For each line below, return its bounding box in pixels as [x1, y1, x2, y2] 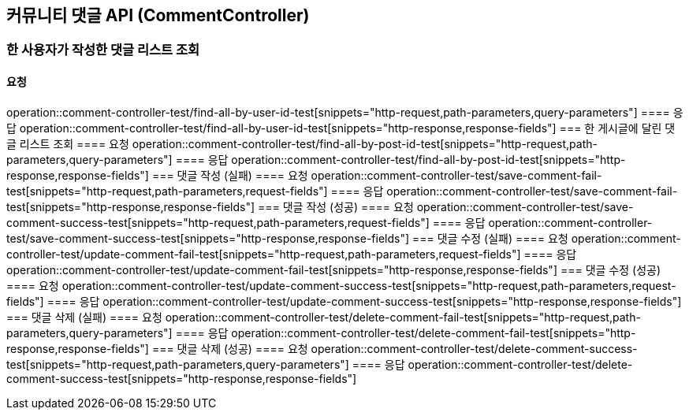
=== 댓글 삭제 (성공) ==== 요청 [151, 341, 308, 355]
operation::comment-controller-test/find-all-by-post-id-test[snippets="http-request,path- [132, 136, 598, 150]
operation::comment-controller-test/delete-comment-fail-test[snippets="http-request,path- [165, 310, 641, 324]
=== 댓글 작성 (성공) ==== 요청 [257, 199, 414, 214]
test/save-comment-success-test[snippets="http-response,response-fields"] [6, 231, 410, 245]
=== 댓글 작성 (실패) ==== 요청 [151, 168, 308, 182]
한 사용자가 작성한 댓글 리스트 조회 [6, 42, 200, 58]
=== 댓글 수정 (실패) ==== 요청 [412, 231, 568, 245]
